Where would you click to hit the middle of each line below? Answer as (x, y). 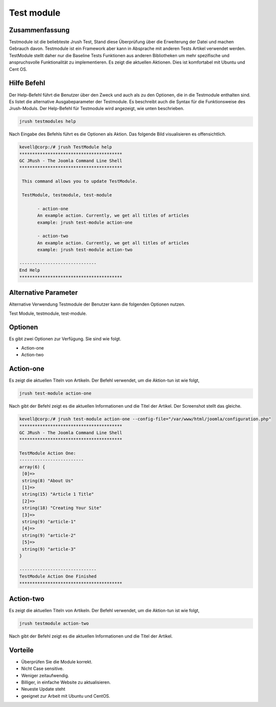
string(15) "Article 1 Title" (58, 494)
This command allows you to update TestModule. (80, 181)
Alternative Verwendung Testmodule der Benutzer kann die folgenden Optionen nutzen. (97, 304)
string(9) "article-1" (49, 521)
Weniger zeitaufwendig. (45, 675)
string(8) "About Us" (48, 481)
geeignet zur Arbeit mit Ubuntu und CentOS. (66, 696)
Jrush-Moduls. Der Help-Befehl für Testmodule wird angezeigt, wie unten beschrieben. (97, 109)
